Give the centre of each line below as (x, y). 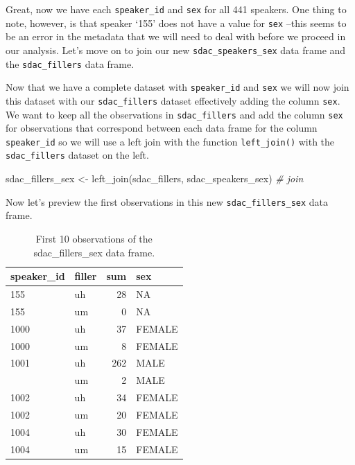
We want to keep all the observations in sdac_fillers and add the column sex (174, 114)
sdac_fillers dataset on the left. (77, 155)
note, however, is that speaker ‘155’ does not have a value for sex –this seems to (176, 23)
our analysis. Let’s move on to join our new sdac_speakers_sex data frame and (176, 50)
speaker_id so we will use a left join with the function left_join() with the (170, 141)
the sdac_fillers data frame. (70, 63)
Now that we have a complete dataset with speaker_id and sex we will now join (177, 87)
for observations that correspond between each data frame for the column (162, 128)
